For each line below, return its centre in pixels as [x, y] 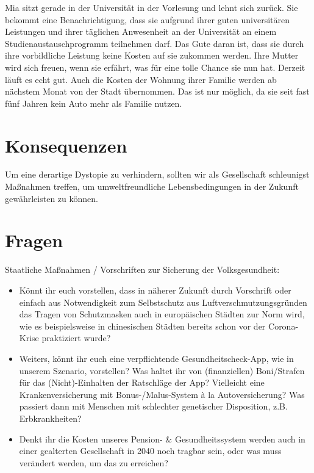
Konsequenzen [66, 145]
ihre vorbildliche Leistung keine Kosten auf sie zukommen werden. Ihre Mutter [152, 55]
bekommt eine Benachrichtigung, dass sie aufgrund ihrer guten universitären [148, 19]
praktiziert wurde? [76, 338]
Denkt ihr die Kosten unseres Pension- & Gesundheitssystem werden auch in [162, 439]
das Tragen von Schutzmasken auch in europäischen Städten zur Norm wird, [162, 314]
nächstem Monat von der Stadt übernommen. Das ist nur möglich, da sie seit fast [157, 91]
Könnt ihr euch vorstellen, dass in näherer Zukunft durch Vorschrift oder [155, 290]
